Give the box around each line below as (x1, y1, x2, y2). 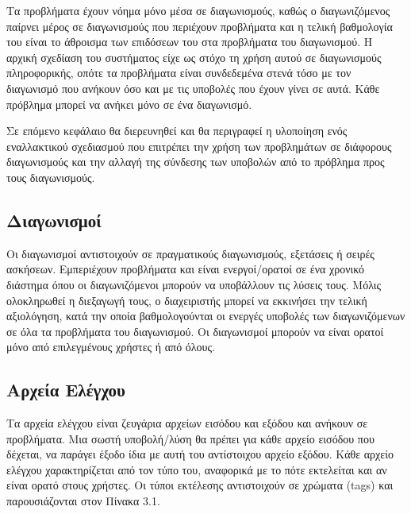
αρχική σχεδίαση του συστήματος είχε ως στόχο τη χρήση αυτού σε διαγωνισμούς (6, 48, 382, 65)
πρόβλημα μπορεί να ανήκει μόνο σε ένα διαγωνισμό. (6, 95, 252, 112)
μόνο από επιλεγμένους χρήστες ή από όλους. (6, 338, 215, 355)
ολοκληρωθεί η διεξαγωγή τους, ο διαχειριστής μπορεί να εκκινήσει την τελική (6, 292, 367, 308)
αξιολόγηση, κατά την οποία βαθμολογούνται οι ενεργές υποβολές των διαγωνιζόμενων (6, 307, 405, 324)
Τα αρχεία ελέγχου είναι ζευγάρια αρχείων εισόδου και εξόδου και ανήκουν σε (6, 415, 368, 431)
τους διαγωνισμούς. (6, 168, 95, 185)
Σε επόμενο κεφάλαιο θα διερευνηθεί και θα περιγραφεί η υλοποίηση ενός (6, 122, 348, 139)
